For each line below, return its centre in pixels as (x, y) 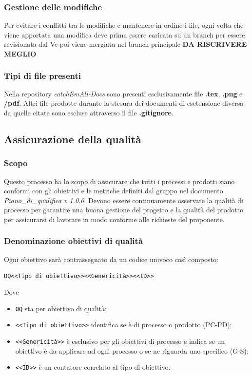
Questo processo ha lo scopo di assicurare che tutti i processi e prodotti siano (119, 181)
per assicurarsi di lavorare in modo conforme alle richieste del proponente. (114, 219)
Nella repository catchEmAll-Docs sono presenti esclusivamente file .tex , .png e (123, 93)
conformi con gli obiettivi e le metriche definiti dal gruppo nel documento (114, 191)
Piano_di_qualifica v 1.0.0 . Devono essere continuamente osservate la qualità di (124, 200)
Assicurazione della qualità (73, 139)
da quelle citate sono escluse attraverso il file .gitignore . (89, 112)
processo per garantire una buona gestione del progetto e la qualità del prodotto (124, 210)
